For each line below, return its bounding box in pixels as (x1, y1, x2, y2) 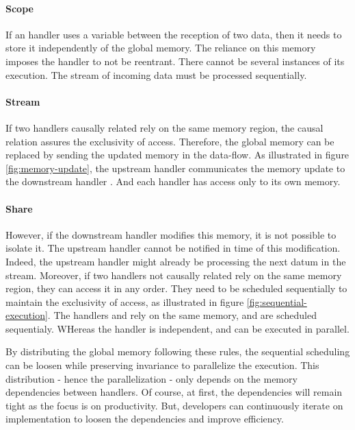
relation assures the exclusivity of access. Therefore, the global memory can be (5, 134, 334, 148)
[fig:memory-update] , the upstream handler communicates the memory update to (5, 160, 345, 175)
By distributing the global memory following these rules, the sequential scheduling (5, 344, 350, 359)
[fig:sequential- (246, 294, 307, 309)
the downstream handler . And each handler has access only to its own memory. (5, 174, 341, 189)
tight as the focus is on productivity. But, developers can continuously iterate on (5, 398, 343, 412)
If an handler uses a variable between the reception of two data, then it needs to (5, 27, 342, 41)
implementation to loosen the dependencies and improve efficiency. (5, 411, 284, 426)
